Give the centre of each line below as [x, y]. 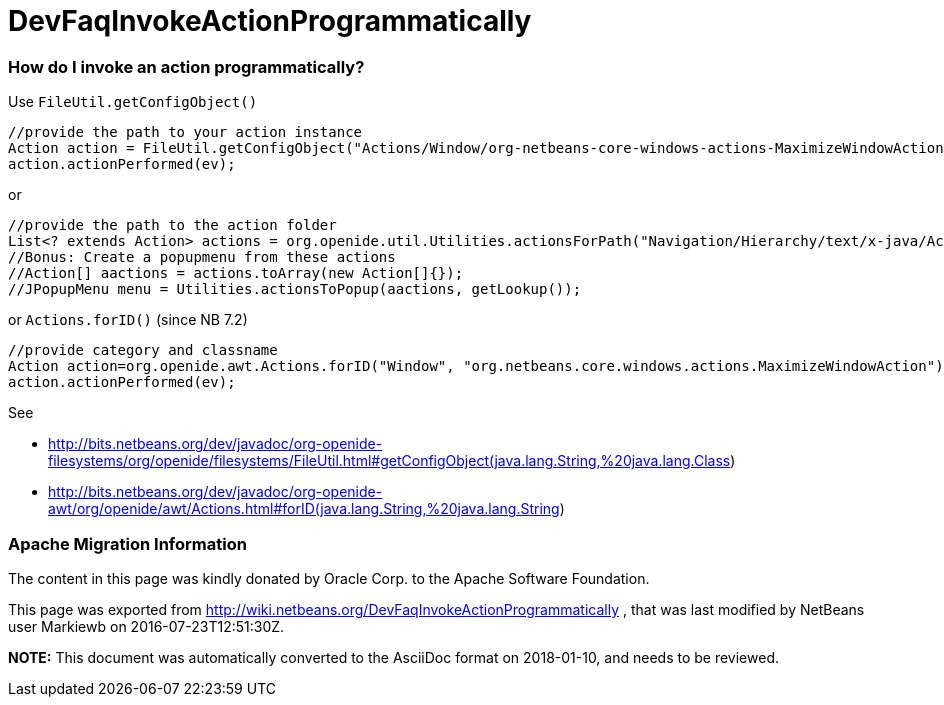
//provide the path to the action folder [172, 225]
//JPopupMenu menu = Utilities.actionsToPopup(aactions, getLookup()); [295, 289]
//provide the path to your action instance [185, 132]
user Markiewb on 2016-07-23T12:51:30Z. [146, 626]
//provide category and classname [143, 350]
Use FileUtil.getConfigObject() [133, 102]
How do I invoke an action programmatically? [186, 66]
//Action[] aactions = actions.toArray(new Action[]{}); [236, 273]
